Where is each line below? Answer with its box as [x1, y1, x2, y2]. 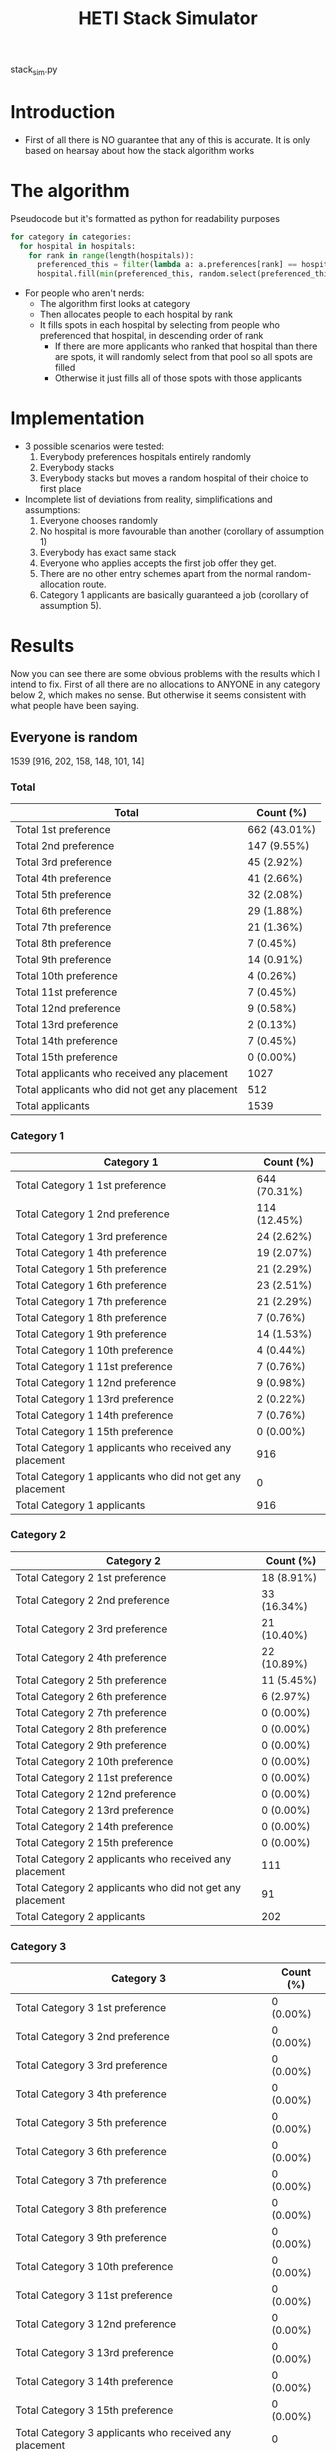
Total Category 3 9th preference [15, 2231, 167, 2245]
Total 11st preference [15, 985, 118, 999]
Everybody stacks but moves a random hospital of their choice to [39, 472, 309, 484]
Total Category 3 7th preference [15, 2173, 167, 2187]
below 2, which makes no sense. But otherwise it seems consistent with [10, 689, 307, 701]
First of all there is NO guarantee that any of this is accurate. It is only [24, 133, 311, 146]
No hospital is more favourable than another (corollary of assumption [39, 525, 325, 537]
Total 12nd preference [15, 1002, 122, 1016]
